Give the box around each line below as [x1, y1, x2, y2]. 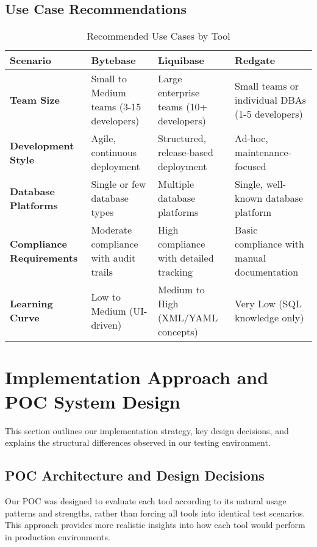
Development [10, 138, 74, 152]
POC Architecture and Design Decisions [5, 466, 265, 485]
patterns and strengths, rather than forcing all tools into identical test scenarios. [5, 506, 305, 519]
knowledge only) [235, 310, 304, 325]
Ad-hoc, [235, 131, 268, 146]
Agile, [91, 131, 116, 146]
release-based [157, 145, 213, 160]
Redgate [235, 53, 276, 68]
